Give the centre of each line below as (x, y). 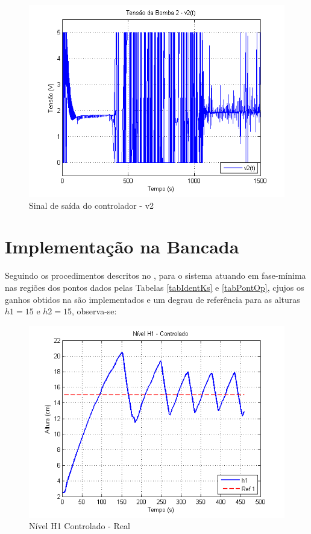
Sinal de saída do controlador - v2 (92, 205)
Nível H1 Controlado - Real (80, 526)
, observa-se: (94, 311)
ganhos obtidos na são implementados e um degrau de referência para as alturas (152, 299)
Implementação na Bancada (122, 246)
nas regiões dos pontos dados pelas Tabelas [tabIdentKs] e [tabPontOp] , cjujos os (155, 287)
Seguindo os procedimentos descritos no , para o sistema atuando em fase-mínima (155, 275)
